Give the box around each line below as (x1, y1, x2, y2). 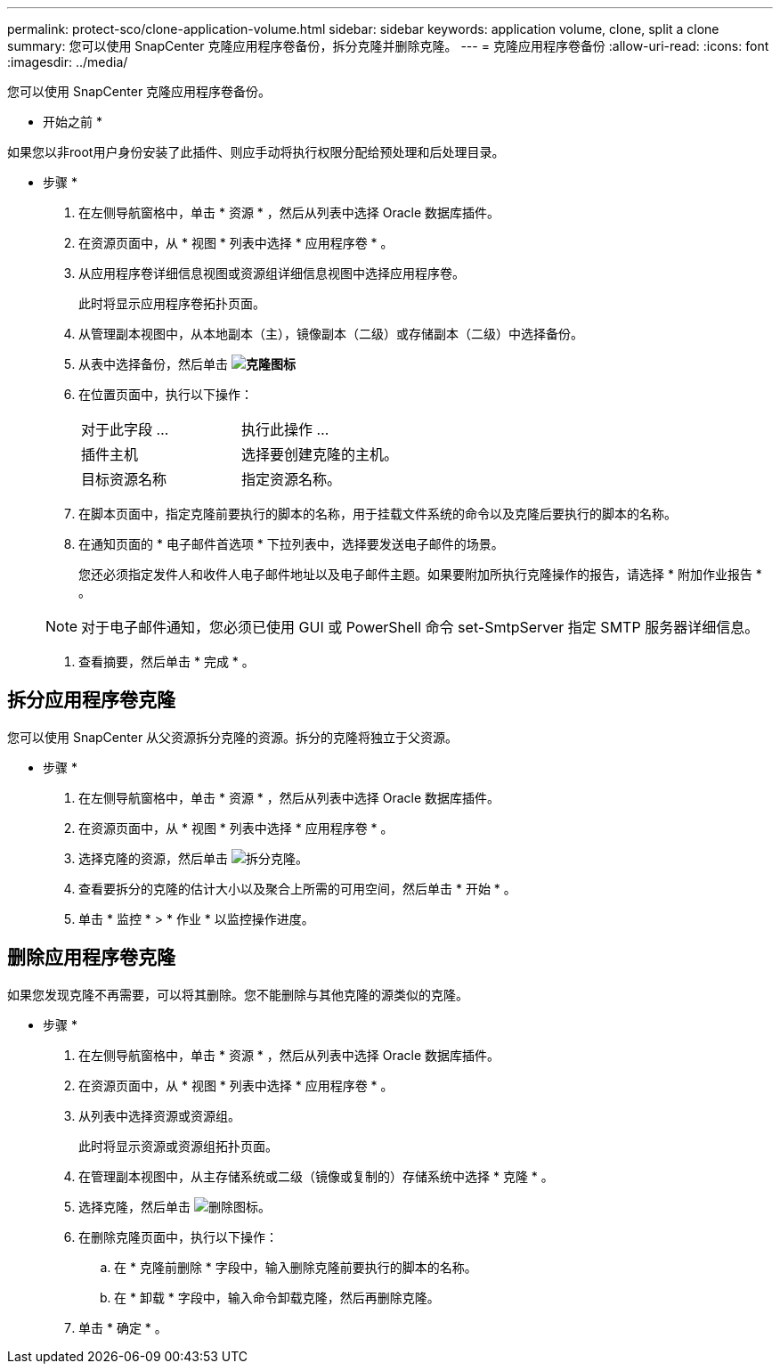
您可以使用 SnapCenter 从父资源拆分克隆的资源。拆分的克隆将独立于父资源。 (7, 729, 459, 745)
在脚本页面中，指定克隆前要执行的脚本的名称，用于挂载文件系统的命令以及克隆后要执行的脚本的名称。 (78, 506, 677, 521)
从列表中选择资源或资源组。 (78, 1107, 240, 1123)
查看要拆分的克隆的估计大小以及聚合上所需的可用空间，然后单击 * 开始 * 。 (78, 880, 516, 896)
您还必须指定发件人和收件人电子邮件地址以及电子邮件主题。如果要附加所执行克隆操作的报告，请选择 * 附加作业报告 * (78, 567, 762, 582)
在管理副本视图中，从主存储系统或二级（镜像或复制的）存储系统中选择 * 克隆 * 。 (78, 1168, 554, 1184)
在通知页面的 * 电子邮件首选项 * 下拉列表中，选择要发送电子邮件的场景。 (78, 536, 504, 551)
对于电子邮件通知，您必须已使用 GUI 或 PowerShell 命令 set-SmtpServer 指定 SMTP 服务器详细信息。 (81, 618, 760, 636)
